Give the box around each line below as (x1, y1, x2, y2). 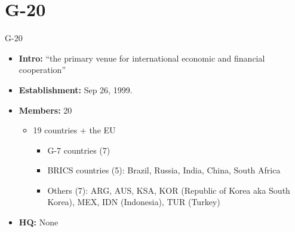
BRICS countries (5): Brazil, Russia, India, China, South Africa (47, 164, 281, 176)
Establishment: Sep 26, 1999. (19, 83, 133, 96)
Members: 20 (19, 103, 72, 116)
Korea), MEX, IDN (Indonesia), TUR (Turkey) (47, 196, 220, 208)
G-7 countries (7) (47, 144, 110, 156)
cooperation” (19, 63, 66, 76)
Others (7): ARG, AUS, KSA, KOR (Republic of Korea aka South (47, 184, 290, 196)
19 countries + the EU (33, 124, 116, 136)
